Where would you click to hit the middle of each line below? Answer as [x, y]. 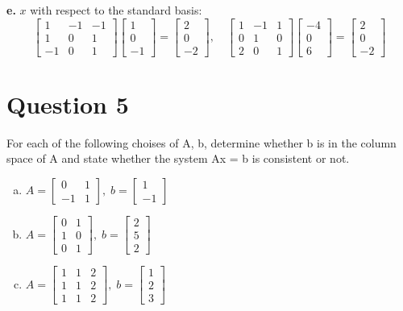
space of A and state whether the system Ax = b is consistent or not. [178, 158]
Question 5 [68, 104]
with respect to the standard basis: [116, 10]
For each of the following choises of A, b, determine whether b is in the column [201, 142]
